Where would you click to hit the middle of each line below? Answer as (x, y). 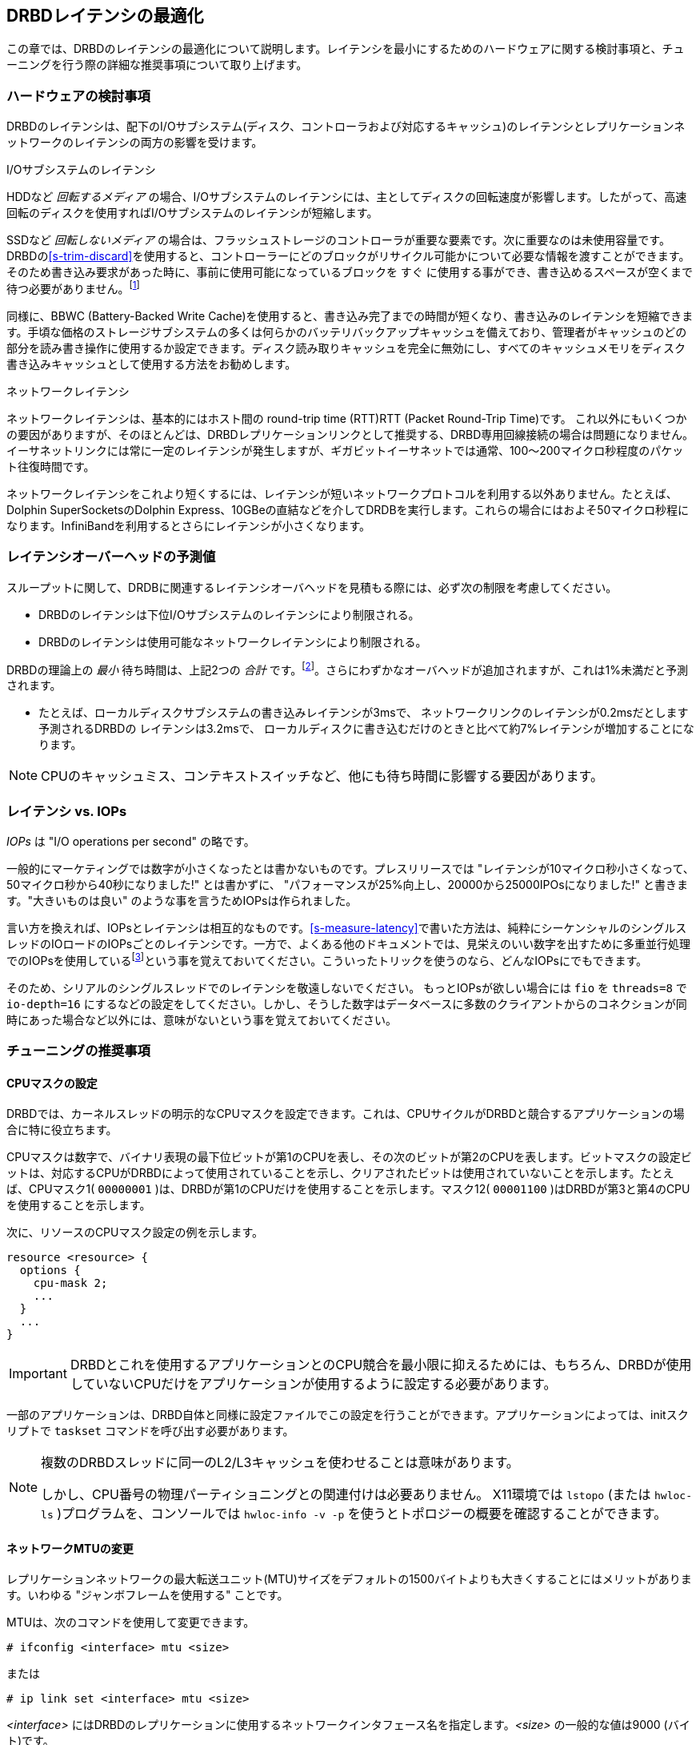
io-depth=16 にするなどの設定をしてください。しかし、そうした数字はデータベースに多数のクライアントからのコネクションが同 (347, 1003)
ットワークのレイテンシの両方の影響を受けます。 (135, 143)
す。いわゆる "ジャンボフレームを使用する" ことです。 (148, 1595)
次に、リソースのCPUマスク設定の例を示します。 (135, 1232)
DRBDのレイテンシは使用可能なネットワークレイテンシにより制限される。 (233, 641)
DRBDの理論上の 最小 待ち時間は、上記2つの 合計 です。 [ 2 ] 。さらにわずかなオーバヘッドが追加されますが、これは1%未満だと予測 (347, 668)
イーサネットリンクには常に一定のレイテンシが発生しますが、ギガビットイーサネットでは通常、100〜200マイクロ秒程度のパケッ (345, 450)
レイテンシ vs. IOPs (67, 811)
